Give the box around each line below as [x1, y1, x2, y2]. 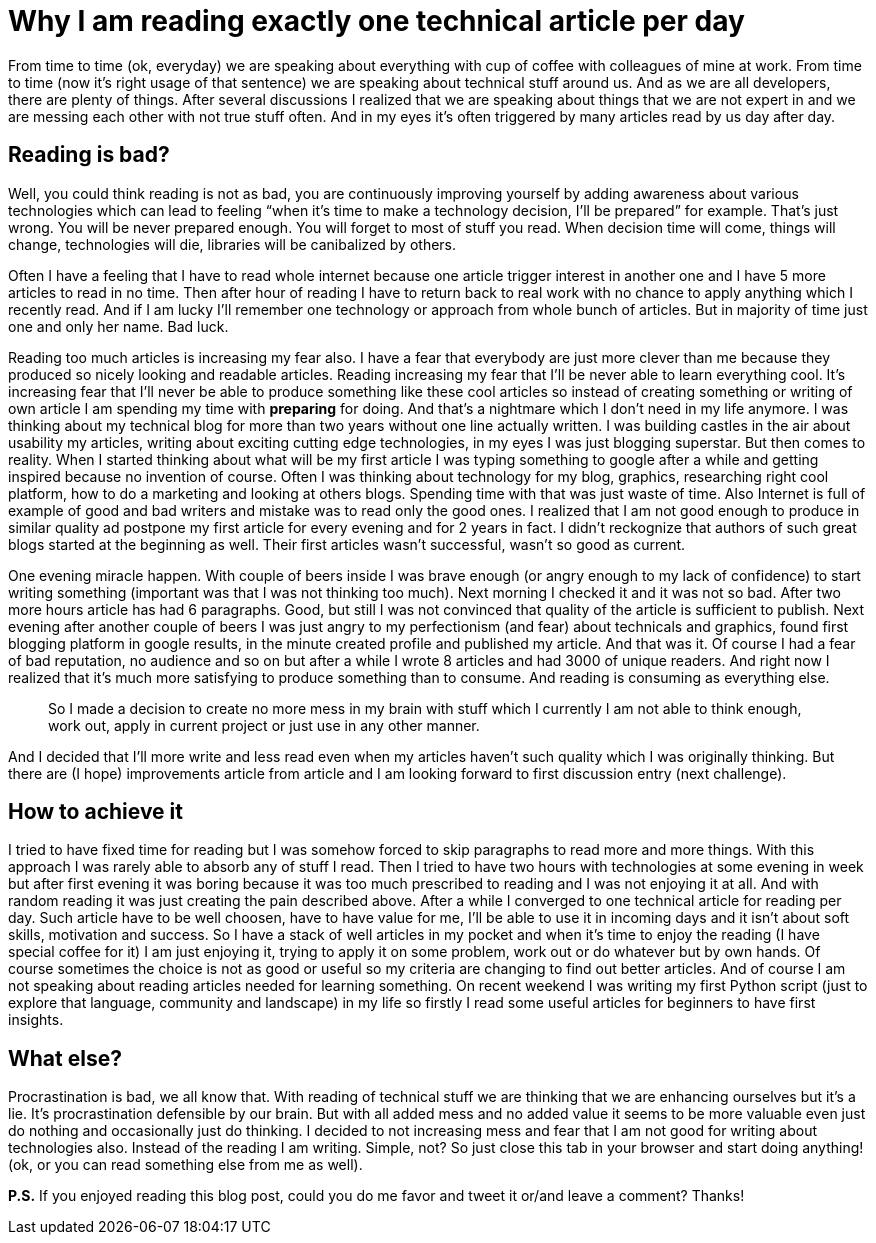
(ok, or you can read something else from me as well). [8, 1156, 363, 1174]
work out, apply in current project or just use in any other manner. [48, 716, 480, 734]
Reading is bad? [8, 142, 170, 168]
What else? [8, 1045, 122, 1071]
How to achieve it [8, 799, 183, 825]
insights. [8, 1011, 64, 1029]
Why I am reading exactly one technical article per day [8, 4, 745, 38]
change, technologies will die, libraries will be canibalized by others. [8, 235, 457, 253]
